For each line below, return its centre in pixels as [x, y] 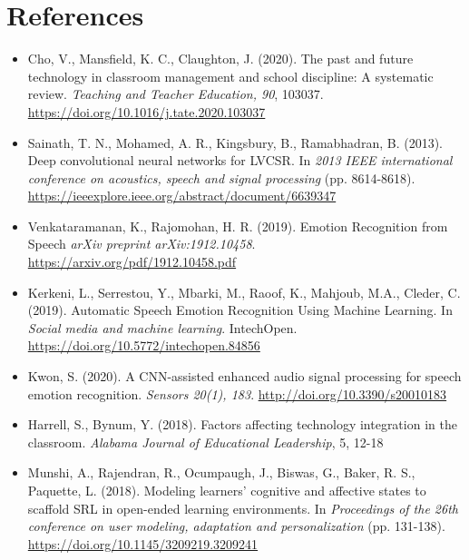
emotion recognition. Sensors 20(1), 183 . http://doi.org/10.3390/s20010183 [237, 393]
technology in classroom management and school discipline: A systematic [230, 76]
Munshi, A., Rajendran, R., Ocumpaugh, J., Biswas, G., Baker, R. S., [221, 472]
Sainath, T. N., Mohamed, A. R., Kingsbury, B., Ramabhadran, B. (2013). [235, 142]
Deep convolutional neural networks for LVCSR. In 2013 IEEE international [240, 160]
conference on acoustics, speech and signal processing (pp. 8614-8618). [221, 177]
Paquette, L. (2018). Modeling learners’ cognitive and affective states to [227, 490]
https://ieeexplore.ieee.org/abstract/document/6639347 [182, 196]
